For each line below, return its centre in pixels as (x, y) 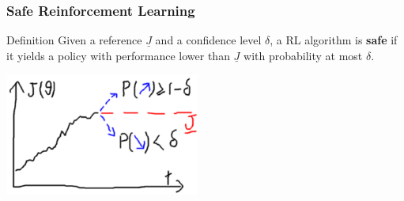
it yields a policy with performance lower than (118, 55)
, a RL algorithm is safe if (334, 40)
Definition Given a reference (74, 40)
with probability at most (303, 55)
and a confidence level (208, 40)
